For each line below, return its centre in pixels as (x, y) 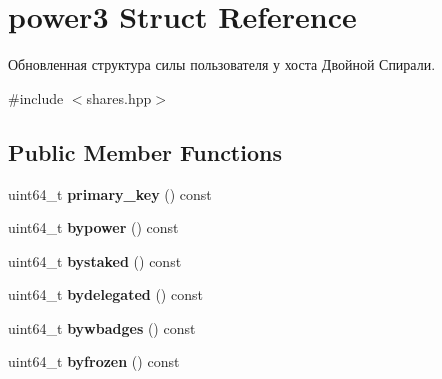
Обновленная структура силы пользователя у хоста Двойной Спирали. (222, 64)
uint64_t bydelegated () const (105, 294)
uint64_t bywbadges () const (102, 327)
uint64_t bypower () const (93, 227)
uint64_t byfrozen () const (94, 361)
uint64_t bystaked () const (95, 260)
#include (36, 97)
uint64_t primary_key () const (110, 193)
